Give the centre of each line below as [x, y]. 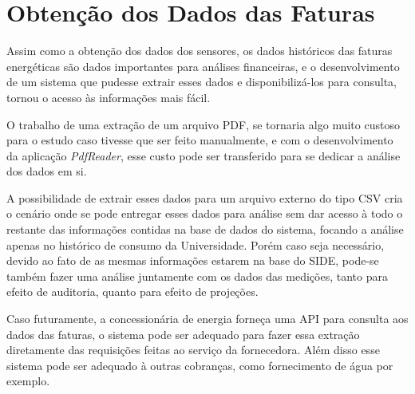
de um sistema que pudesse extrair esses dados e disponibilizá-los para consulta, [202, 82]
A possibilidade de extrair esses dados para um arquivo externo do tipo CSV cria [205, 197]
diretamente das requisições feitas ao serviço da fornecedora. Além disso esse [193, 350]
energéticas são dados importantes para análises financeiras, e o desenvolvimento [203, 66]
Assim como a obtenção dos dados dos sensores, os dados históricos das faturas [200, 51]
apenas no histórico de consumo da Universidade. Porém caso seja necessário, [196, 244]
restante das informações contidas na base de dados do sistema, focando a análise [205, 229]
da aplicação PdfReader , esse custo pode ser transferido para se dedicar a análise [204, 155]
